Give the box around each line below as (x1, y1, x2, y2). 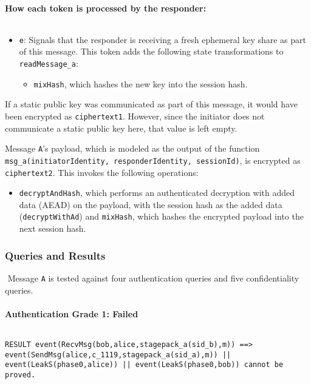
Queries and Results (5, 248, 106, 263)
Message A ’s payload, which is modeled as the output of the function (5, 142, 260, 155)
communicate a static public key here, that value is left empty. (5, 121, 238, 134)
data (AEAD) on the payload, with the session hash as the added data (19, 198, 282, 211)
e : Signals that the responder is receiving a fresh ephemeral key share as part (19, 33, 307, 45)
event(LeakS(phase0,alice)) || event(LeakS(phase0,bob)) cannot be (5, 360, 284, 369)
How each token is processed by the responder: (5, 1, 207, 14)
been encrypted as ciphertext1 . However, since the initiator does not (5, 109, 265, 122)
